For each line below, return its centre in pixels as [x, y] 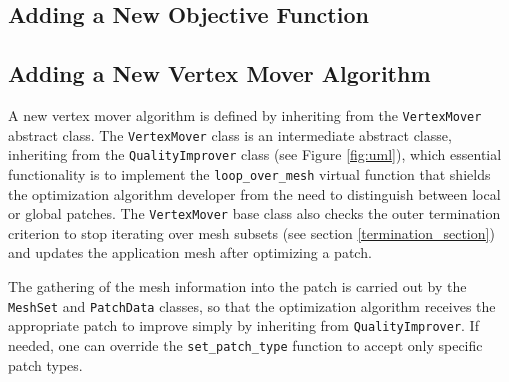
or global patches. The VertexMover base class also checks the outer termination [254, 213]
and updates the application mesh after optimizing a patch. [190, 252]
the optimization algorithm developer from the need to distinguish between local [254, 193]
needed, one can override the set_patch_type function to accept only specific [245, 344]
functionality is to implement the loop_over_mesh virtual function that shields [249, 173]
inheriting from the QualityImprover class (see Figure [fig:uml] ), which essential [255, 154]
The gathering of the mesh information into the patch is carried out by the [237, 286]
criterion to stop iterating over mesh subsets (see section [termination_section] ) [251, 232]
